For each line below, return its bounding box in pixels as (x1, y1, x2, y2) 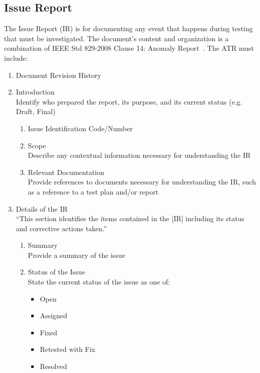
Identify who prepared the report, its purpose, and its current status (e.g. (16, 96, 242, 107)
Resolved (40, 361, 67, 371)
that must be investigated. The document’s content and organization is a (4, 33, 229, 43)
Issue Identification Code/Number (28, 123, 133, 133)
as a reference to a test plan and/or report (28, 186, 158, 197)
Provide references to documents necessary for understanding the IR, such (28, 176, 256, 187)
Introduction (16, 86, 55, 97)
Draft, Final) (16, 106, 56, 117)
